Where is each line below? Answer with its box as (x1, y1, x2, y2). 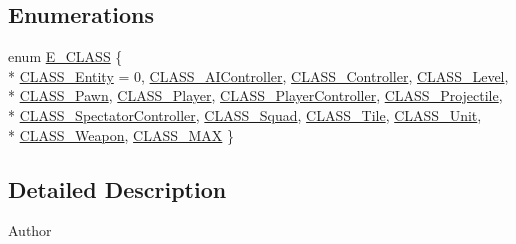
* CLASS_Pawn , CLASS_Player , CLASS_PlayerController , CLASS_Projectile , (8, 85, 503, 106)
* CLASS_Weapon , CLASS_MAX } (8, 124, 235, 145)
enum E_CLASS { (8, 46, 123, 67)
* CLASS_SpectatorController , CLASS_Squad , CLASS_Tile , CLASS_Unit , (8, 104, 482, 125)
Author (8, 220, 52, 241)
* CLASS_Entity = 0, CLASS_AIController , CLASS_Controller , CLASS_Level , (8, 65, 509, 86)
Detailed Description (8, 173, 227, 204)
